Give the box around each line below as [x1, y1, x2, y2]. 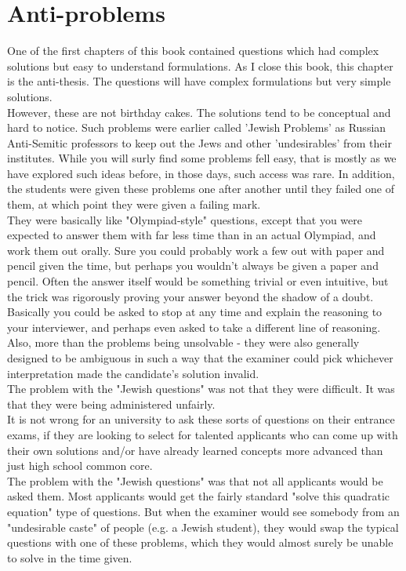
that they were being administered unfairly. [7, 395, 216, 412]
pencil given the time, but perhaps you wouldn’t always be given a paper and [7, 257, 379, 274]
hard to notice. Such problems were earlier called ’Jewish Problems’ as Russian [7, 119, 386, 136]
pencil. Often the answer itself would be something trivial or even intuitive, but [7, 273, 389, 289]
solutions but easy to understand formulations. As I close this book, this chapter [7, 57, 393, 74]
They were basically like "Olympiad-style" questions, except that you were [7, 211, 362, 227]
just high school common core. [7, 457, 153, 474]
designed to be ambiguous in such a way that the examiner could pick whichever [7, 350, 393, 366]
